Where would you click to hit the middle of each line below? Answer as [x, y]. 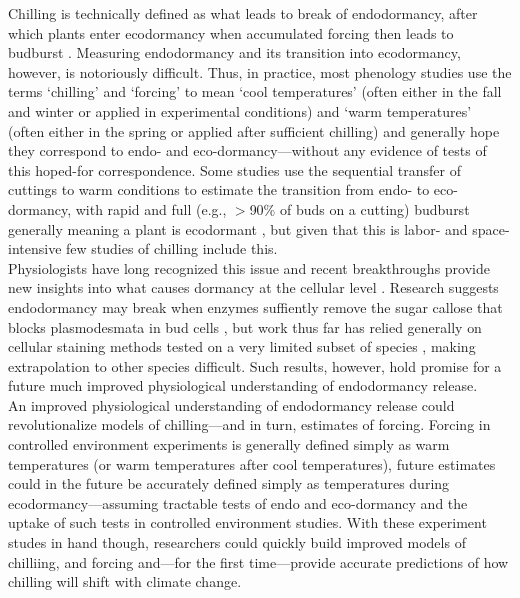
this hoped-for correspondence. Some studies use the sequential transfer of [235, 169]
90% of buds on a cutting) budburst [359, 208]
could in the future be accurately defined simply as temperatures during [229, 483]
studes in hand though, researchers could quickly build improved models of [237, 542]
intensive [35, 248]
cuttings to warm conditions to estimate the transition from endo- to [219, 189]
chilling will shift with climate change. [125, 581]
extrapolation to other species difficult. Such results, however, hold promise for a [255, 365]
